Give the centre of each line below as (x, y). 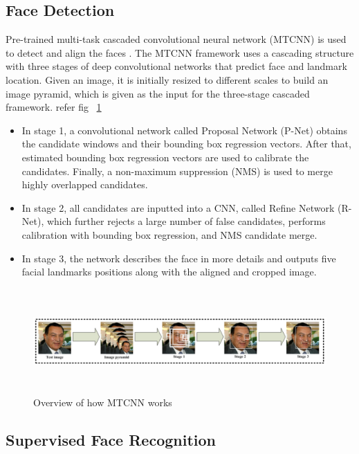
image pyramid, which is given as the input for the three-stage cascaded (158, 93)
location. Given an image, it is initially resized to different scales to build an (167, 79)
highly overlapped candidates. (85, 184)
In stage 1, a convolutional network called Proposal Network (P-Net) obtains (184, 130)
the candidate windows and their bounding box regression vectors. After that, (186, 144)
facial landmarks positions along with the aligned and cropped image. (169, 272)
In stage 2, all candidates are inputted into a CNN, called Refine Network (178, 207)
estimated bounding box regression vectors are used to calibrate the (165, 157)
